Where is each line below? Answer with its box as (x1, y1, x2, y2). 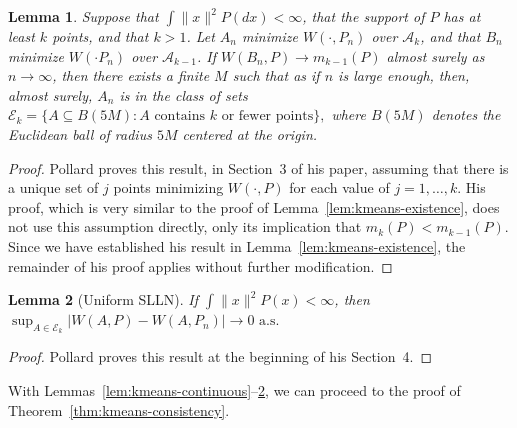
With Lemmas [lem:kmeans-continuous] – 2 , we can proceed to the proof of (8, 379, 461, 400)
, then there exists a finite (52, 65, 210, 86)
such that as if (232, 65, 320, 86)
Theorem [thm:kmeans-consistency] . (8, 399, 230, 420)
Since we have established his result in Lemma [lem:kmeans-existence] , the (8, 235, 466, 256)
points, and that (52, 26, 149, 46)
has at (443, 6, 481, 26)
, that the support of (302, 6, 425, 26)
